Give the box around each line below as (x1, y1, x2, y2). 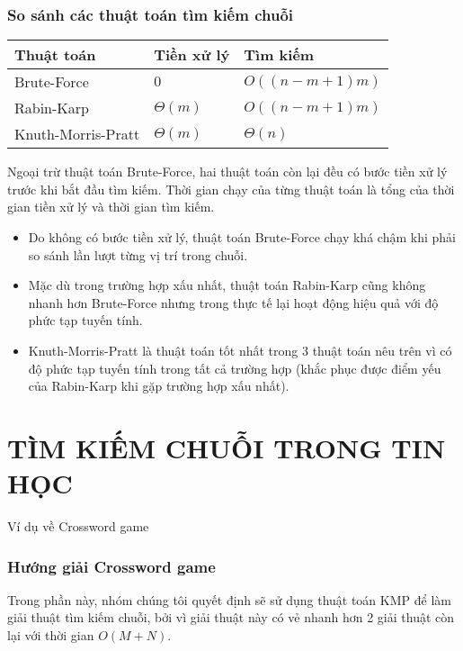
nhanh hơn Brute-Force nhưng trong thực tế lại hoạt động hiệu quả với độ (28, 293, 439, 312)
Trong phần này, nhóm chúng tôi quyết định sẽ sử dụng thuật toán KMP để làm (7, 590, 451, 609)
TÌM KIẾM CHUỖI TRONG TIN (7, 429, 446, 466)
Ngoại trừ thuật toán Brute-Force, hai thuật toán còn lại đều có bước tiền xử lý (7, 162, 448, 181)
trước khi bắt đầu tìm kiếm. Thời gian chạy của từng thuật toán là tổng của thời (7, 179, 455, 198)
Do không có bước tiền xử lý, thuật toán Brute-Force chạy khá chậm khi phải (28, 228, 456, 246)
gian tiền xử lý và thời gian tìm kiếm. (7, 197, 215, 216)
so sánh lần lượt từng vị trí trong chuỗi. (28, 245, 248, 264)
